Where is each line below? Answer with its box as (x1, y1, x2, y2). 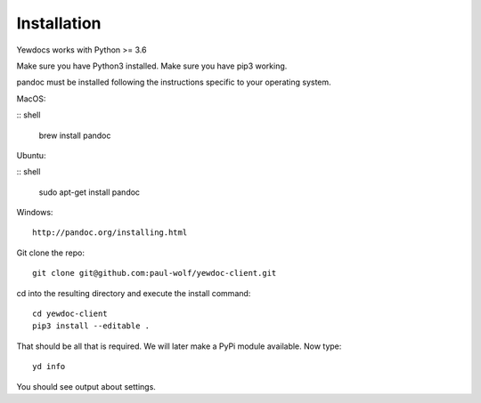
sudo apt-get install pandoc (38, 187, 141, 197)
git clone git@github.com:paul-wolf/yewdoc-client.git (32, 268, 277, 278)
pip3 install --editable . (32, 321, 151, 331)
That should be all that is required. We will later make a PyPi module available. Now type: (16, 341, 342, 351)
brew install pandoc (38, 130, 111, 141)
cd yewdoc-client (32, 309, 108, 319)
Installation (16, 13, 102, 33)
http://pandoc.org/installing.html (32, 228, 188, 238)
